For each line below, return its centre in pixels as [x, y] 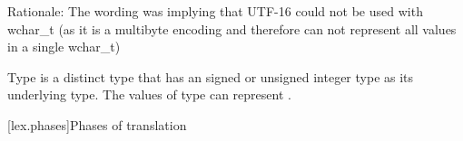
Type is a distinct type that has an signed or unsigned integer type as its [211, 76]
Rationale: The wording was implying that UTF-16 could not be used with [215, 11]
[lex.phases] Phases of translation [97, 124]
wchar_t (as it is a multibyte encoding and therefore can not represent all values [232, 28]
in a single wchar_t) [64, 47]
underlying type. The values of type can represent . [149, 94]
